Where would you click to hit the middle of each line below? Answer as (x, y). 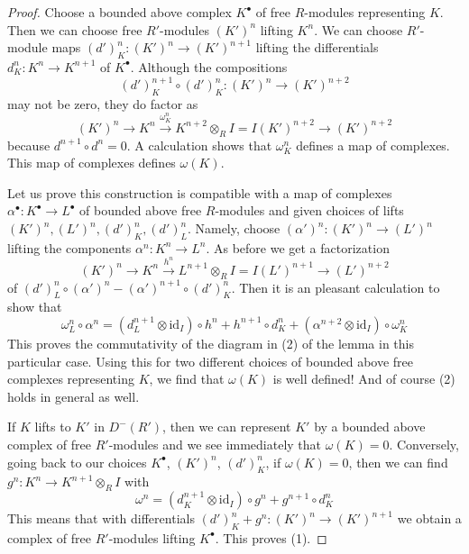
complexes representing (71, 379)
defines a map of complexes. (373, 145)
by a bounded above (370, 427)
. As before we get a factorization (298, 247)
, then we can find (398, 462)
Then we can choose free (75, 29)
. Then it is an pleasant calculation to (336, 287)
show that (35, 307)
